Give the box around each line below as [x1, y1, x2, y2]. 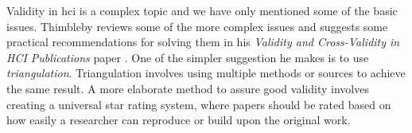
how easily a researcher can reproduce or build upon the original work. [6, 111, 351, 128]
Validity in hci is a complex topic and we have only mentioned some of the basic [6, 2, 398, 18]
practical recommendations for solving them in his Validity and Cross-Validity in [6, 33, 400, 50]
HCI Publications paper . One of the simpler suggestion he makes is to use [6, 49, 369, 65]
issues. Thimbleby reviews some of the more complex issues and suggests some [6, 18, 388, 34]
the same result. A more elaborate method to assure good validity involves [6, 80, 369, 96]
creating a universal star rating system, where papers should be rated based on [6, 96, 391, 112]
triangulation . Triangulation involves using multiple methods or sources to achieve [6, 65, 406, 81]
